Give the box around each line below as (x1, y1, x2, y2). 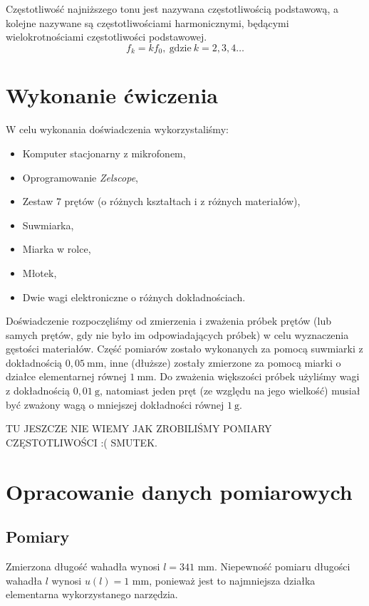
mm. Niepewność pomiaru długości (197, 559, 350, 574)
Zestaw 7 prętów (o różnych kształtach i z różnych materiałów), (22, 194, 301, 209)
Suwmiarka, (22, 217, 74, 232)
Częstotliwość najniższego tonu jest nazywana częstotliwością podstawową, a (6, 1, 339, 16)
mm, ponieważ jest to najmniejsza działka (132, 573, 316, 587)
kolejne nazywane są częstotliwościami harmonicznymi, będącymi (6, 15, 289, 30)
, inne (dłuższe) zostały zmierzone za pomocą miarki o (103, 355, 341, 370)
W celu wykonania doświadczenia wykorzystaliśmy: (6, 122, 229, 137)
